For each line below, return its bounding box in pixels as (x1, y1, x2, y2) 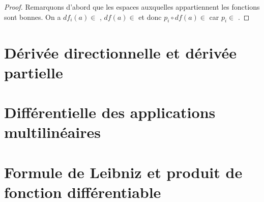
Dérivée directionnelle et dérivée (4, 42, 237, 63)
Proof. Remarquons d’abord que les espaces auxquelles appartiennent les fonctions (4, 2, 260, 12)
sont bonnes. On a (4, 11, 61, 22)
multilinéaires (4, 122, 101, 142)
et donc (138, 11, 162, 22)
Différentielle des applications (4, 102, 216, 123)
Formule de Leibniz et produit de (4, 161, 243, 182)
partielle (4, 62, 63, 82)
